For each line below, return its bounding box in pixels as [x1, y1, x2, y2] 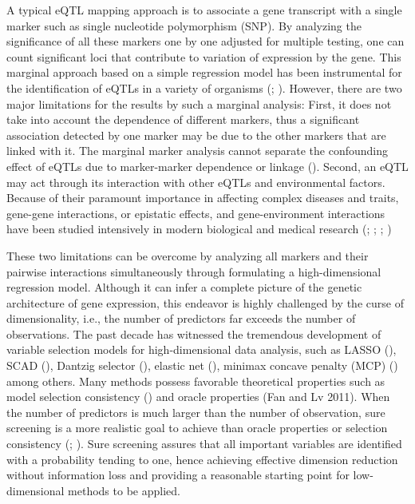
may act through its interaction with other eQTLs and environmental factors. [6, 173, 385, 190]
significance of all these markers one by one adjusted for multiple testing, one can [6, 33, 405, 50]
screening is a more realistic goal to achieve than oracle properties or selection [6, 419, 388, 436]
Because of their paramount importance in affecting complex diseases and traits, [6, 189, 399, 206]
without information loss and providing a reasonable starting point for [6, 466, 350, 483]
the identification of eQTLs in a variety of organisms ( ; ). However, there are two [6, 79, 402, 96]
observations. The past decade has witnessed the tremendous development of [6, 325, 381, 342]
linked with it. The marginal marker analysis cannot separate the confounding [6, 142, 388, 159]
